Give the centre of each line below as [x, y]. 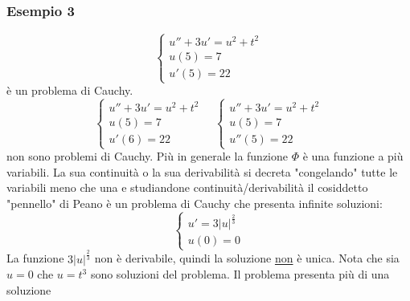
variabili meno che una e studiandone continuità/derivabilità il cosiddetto [187, 187]
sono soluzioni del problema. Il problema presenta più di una [240, 274]
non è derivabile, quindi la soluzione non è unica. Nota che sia [247, 258]
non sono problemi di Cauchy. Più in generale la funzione [147, 156]
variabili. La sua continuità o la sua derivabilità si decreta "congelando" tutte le [202, 171]
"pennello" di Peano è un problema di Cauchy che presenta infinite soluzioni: [195, 203]
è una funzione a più [353, 156]
